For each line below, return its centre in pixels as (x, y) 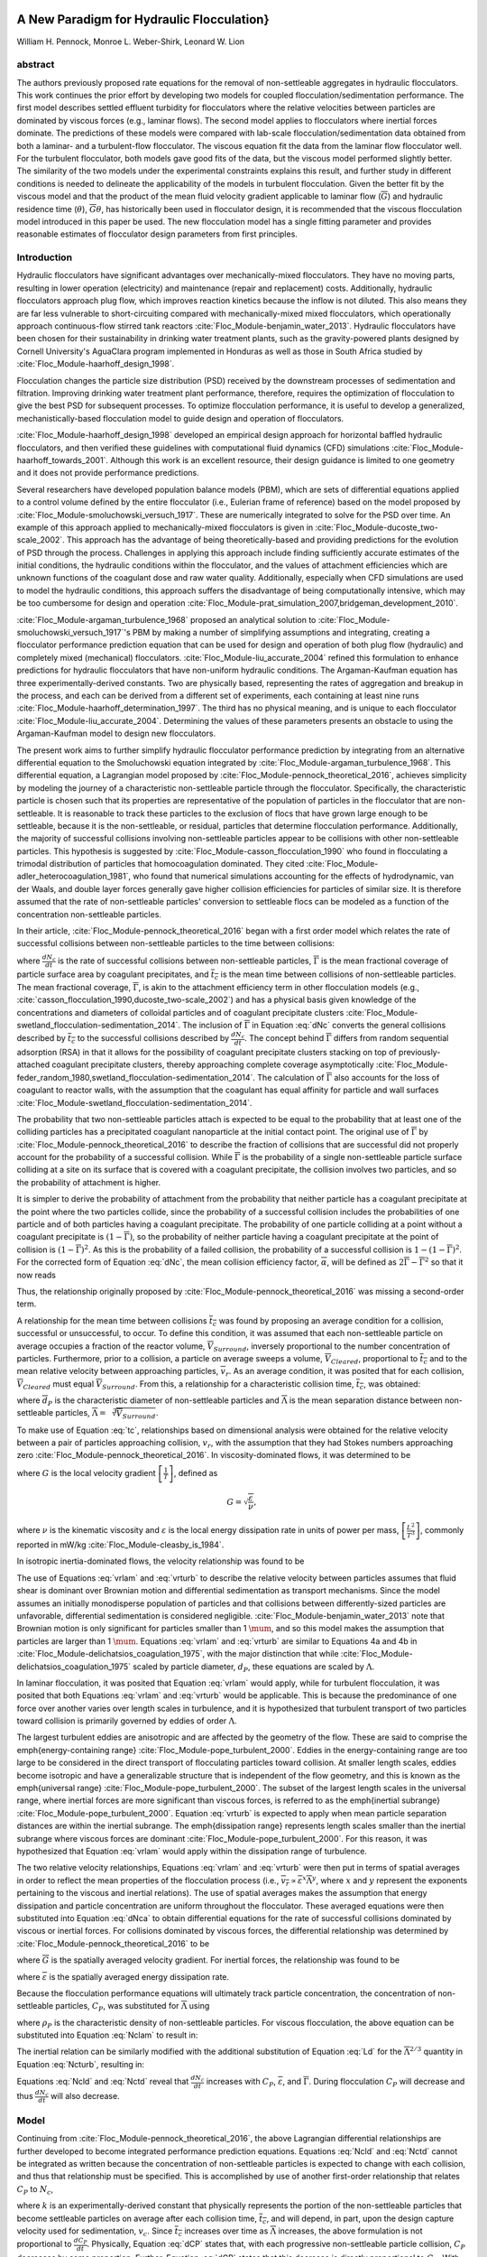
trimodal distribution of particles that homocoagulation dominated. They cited (161, 864)
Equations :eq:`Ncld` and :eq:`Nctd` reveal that (103, 2082)
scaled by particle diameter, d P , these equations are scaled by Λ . (253, 1667)
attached (33, 1064)
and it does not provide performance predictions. (108, 473)
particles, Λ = (81, 1413)
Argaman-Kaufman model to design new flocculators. (116, 734)
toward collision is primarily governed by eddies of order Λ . (127, 1721)
